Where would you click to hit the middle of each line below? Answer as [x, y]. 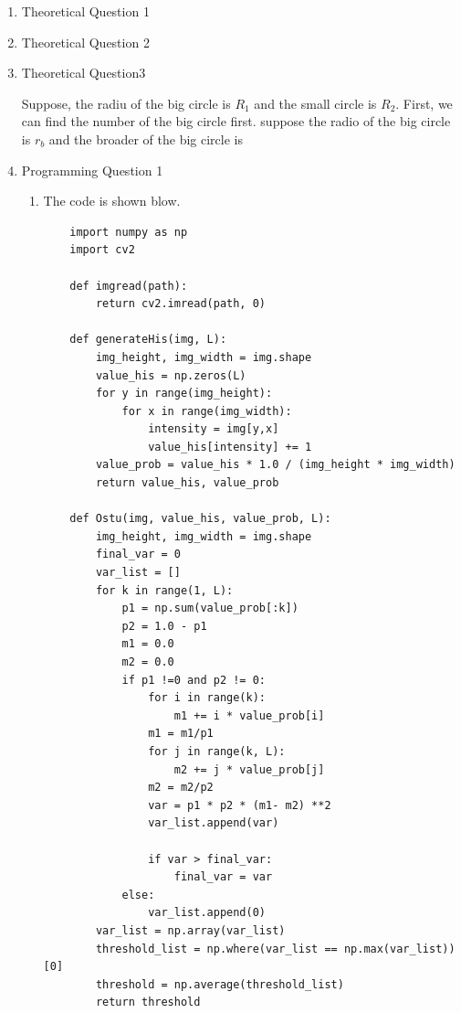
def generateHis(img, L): [148, 340]
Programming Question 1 [92, 170]
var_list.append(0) [207, 913]
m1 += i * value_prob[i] [249, 715]
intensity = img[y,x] [214, 429]
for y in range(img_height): [184, 394]
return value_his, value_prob [187, 483]
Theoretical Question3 [84, 73]
